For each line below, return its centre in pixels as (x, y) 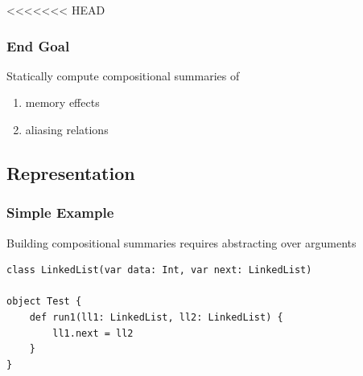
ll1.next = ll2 (93, 333)
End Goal (38, 45)
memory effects (62, 102)
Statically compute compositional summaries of (123, 75)
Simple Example (60, 213)
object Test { (44, 302)
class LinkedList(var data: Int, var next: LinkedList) (159, 270)
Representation (71, 172)
